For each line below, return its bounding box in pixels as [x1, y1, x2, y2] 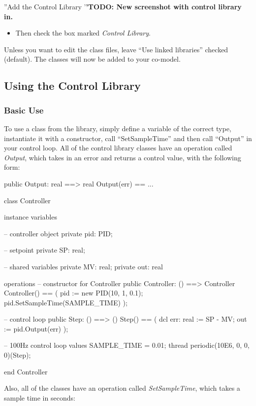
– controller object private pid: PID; [4, 228, 113, 238]
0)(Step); [4, 350, 31, 360]
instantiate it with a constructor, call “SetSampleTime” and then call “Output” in [4, 133, 252, 143]
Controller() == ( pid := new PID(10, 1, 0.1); [4, 288, 143, 298]
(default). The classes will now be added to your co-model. [4, 54, 181, 64]
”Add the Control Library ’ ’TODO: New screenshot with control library [4, 1, 242, 11]
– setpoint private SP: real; [4, 245, 85, 255]
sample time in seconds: [4, 392, 75, 403]
